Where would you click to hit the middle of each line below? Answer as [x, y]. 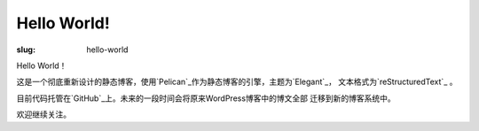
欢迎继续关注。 [43, 114]
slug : [26, 50]
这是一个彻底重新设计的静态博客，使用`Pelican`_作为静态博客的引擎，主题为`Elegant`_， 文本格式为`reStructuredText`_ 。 [237, 82]
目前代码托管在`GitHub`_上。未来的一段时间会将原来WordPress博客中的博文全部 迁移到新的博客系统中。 [206, 98]
